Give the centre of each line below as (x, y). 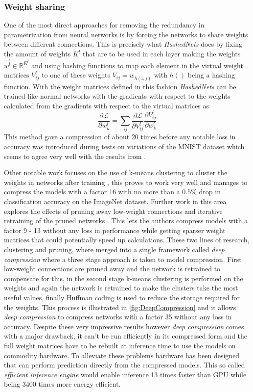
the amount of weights (37, 53)
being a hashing (211, 75)
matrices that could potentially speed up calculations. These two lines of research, (127, 240)
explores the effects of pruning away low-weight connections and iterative (113, 211)
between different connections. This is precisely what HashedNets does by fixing (123, 44)
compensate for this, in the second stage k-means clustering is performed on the (124, 278)
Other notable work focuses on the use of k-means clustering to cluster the (116, 172)
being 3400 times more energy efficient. (62, 384)
